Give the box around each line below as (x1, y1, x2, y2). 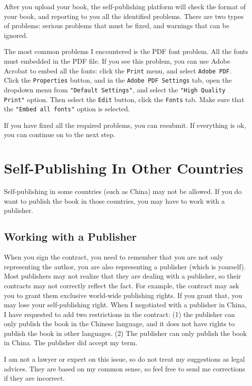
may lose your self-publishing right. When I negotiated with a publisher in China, (4, 299, 247, 310)
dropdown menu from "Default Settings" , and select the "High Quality (4, 84, 226, 94)
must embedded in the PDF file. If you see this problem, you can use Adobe (4, 55, 231, 66)
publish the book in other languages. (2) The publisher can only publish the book (4, 328, 247, 338)
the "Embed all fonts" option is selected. (4, 104, 130, 114)
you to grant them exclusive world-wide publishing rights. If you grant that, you (4, 290, 242, 300)
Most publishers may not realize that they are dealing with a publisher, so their (4, 271, 241, 281)
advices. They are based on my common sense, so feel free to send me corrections (4, 363, 245, 373)
